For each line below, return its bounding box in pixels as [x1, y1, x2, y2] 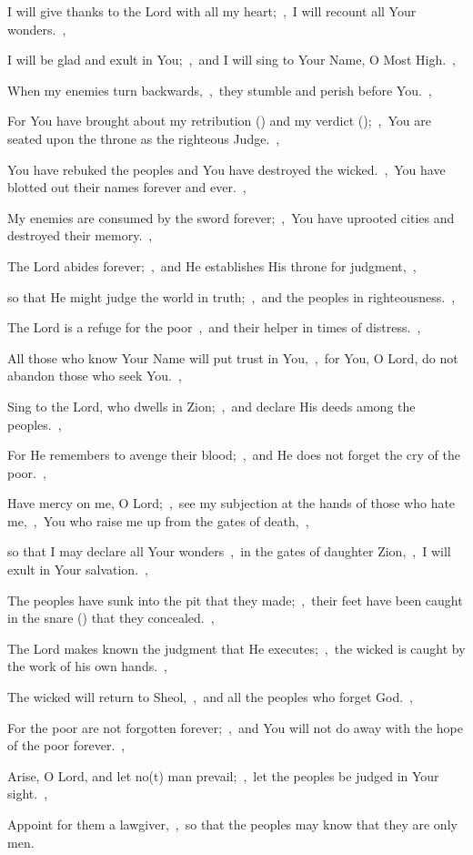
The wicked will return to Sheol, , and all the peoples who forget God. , [7, 687, 413, 707]
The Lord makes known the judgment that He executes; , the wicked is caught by [7, 638, 466, 657]
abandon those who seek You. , [7, 366, 182, 385]
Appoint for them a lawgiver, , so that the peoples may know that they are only [7, 815, 458, 833]
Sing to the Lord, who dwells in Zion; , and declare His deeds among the [7, 396, 416, 415]
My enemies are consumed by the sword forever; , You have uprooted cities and [7, 208, 455, 227]
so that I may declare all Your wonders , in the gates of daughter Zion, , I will [7, 542, 451, 561]
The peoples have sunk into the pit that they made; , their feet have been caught [7, 590, 463, 609]
